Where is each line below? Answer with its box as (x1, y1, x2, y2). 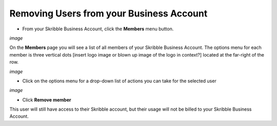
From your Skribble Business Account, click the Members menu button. (22, 26, 174, 32)
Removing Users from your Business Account (9, 8, 208, 19)
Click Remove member (22, 97, 71, 103)
